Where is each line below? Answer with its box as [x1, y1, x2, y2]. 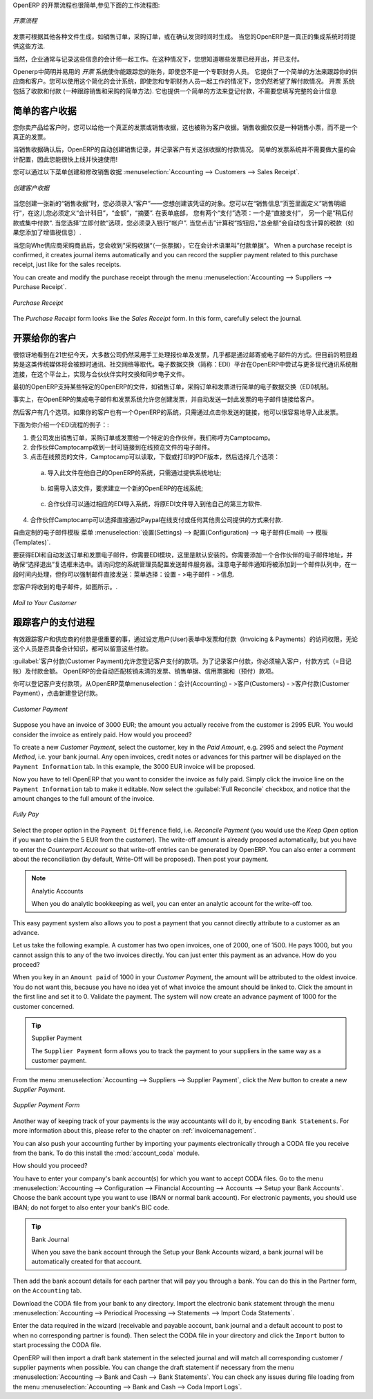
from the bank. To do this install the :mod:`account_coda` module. [12, 1149, 200, 1157]
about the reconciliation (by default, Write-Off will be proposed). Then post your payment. [12, 855, 269, 863]
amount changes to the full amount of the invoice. [12, 794, 155, 802]
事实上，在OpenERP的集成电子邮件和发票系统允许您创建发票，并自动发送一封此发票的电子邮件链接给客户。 [12, 395, 318, 404]
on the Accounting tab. [12, 1286, 82, 1295]
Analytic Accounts [31, 887, 84, 895]
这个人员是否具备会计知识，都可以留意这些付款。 [12, 644, 152, 653]
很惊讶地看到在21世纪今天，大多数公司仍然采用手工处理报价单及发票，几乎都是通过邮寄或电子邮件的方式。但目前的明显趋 [12, 350, 358, 359]
